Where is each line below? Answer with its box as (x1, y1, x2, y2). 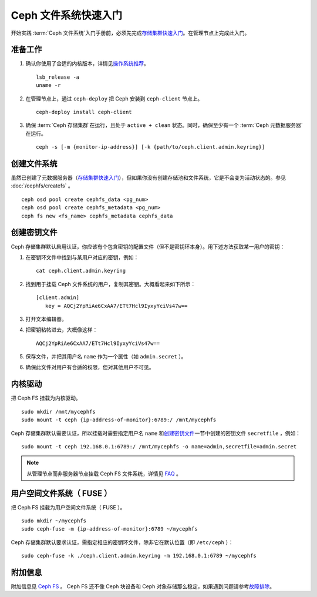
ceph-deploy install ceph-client (36, 109, 132, 116)
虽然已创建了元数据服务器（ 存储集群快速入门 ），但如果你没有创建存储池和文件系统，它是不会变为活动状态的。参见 (11, 174, 286, 182)
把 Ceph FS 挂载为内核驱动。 (11, 394, 82, 402)
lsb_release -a (36, 73, 80, 81)
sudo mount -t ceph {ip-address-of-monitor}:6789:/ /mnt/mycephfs (21, 417, 217, 423)
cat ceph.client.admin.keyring (36, 267, 126, 274)
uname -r (36, 82, 61, 89)
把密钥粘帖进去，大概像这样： (25, 326, 98, 333)
